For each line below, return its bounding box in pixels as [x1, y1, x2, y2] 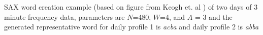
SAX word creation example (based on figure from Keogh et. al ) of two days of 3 [4, 2, 258, 12]
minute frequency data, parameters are [4, 11, 125, 22]
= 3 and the [194, 11, 233, 22]
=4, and [160, 11, 185, 22]
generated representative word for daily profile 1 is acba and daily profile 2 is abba [4, 21, 259, 32]
